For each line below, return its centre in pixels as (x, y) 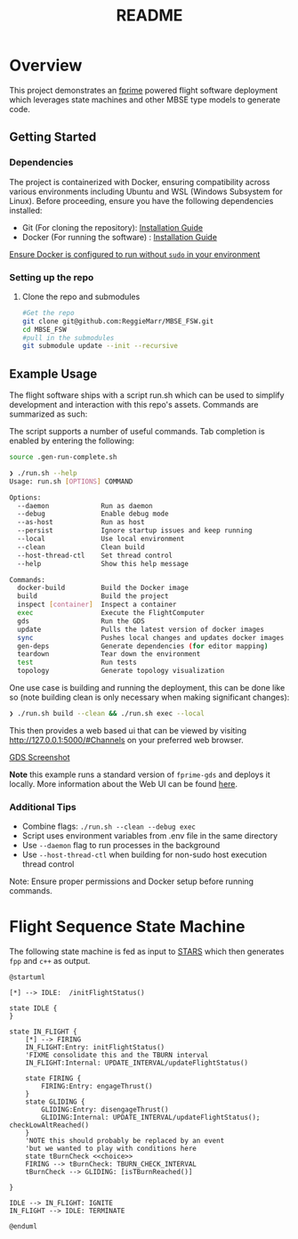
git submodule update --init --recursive (100, 346)
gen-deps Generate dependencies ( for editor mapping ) (143, 646)
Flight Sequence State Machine (127, 927)
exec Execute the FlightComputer (111, 613)
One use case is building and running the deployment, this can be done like (147, 688)
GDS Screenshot (40, 757)
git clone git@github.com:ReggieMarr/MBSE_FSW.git (118, 321)
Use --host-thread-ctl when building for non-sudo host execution (145, 854)
